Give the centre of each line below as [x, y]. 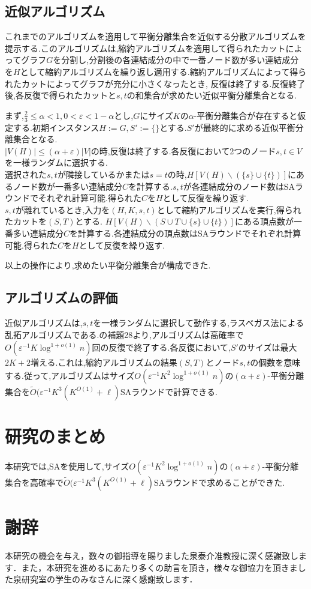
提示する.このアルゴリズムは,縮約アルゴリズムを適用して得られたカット [145, 48]
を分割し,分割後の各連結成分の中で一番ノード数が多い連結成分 [176, 60]
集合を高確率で [34, 482]
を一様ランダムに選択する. [56, 162]
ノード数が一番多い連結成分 [67, 186]
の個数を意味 [275, 362]
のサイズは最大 [268, 347]
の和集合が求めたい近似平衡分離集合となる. [212, 95]
